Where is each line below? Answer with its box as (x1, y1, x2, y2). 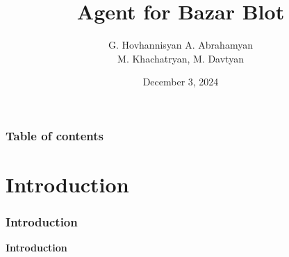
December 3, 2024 (142, 74, 219, 89)
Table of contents (6, 126, 104, 144)
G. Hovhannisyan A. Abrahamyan (108, 38, 253, 52)
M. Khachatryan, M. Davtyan (117, 51, 244, 65)
